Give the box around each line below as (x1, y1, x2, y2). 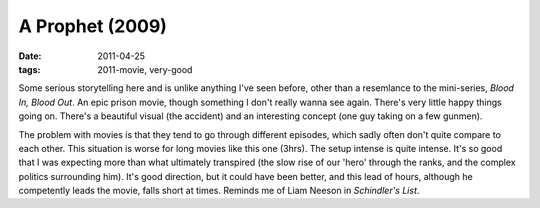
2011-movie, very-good (97, 63, 193, 75)
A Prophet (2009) (18, 15, 167, 37)
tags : (18, 63, 41, 75)
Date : (18, 50, 42, 62)
